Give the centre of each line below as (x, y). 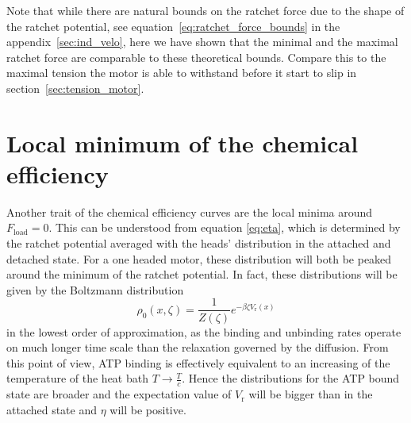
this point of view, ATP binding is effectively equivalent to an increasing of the (198, 362)
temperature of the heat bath (77, 378)
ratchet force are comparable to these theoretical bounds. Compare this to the (196, 57)
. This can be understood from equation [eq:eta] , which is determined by (225, 227)
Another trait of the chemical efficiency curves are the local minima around (190, 211)
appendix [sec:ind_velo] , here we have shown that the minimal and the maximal (202, 42)
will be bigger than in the (311, 394)
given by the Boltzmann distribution (95, 289)
